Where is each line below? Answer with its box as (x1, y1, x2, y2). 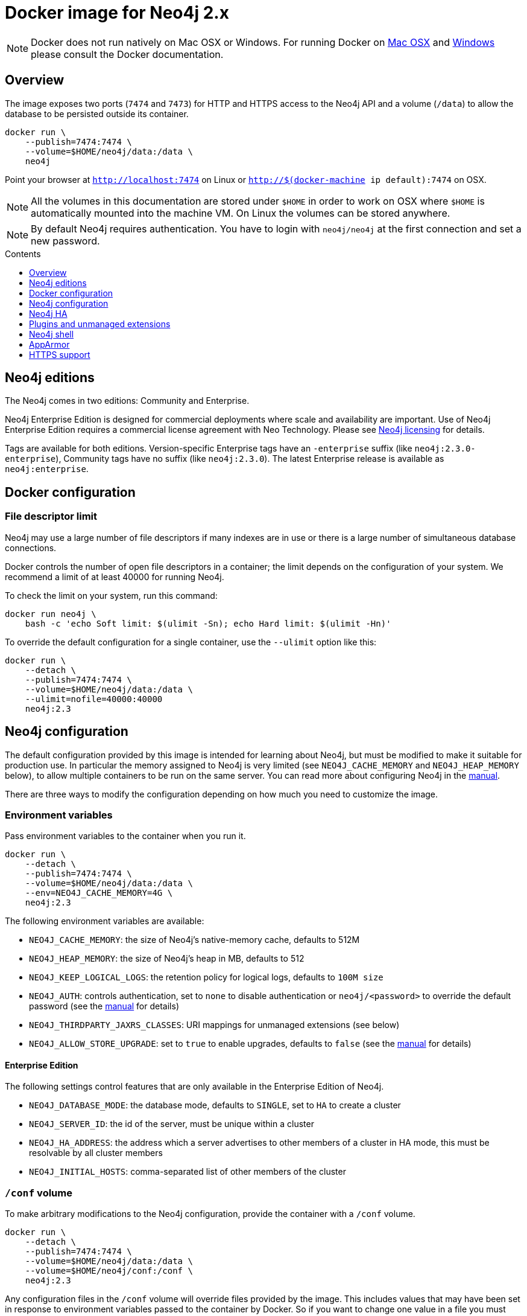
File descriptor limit (5, 510, 98, 523)
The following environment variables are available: (5, 916, 204, 927)
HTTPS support (29, 349, 90, 360)
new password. (31, 234, 100, 247)
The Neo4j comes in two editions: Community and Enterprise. (5, 395, 250, 406)
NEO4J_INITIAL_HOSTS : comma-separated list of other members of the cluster (29, 1166, 346, 1177)
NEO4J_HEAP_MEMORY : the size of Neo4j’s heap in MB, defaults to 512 (29, 953, 305, 964)
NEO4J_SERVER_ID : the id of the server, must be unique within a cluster (29, 1119, 314, 1129)
